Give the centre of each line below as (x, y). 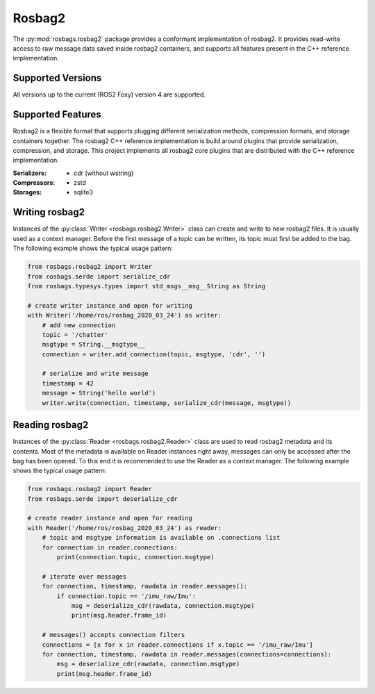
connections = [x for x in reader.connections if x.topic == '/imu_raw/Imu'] (178, 645)
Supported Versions (57, 78)
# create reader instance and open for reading (110, 518)
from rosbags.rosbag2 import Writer (90, 267)
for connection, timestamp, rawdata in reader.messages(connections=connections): (187, 654)
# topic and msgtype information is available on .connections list (161, 538)
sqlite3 (83, 192)
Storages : (27, 192)
